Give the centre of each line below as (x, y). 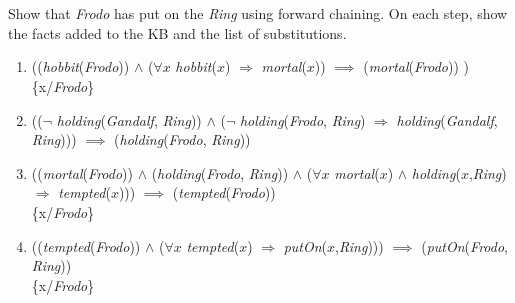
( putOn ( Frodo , (464, 245)
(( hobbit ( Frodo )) (80, 66)
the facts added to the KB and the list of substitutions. (177, 32)
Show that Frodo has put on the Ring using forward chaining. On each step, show (258, 13)
